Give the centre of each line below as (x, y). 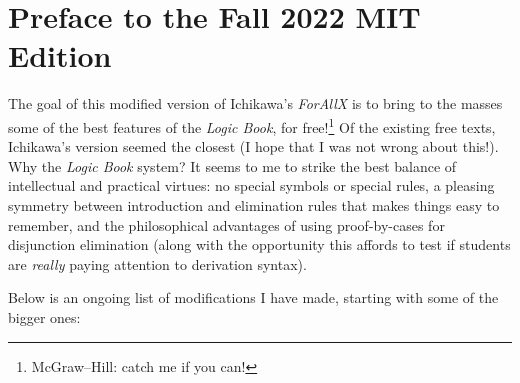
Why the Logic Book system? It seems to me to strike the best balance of (232, 165)
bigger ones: (44, 316)
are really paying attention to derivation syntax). (157, 263)
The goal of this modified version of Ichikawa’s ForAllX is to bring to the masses (255, 103)
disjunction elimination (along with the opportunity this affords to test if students (259, 244)
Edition (60, 55)
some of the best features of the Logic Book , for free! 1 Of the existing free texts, (252, 125)
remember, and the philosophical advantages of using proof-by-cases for (226, 224)
